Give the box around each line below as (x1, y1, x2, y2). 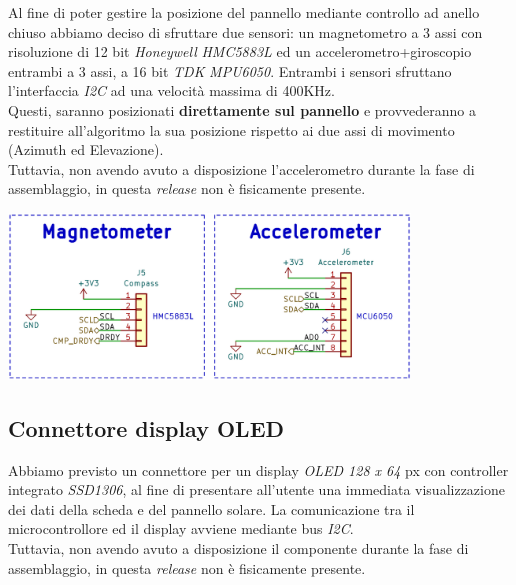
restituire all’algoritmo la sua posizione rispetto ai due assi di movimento (8, 119, 455, 140)
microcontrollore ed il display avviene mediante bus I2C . (8, 518, 354, 539)
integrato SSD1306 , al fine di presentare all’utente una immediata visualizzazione (8, 479, 505, 500)
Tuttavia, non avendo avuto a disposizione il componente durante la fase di (8, 538, 469, 559)
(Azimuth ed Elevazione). (8, 139, 164, 160)
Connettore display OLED (8, 412, 285, 443)
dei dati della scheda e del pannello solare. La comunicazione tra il (8, 498, 415, 519)
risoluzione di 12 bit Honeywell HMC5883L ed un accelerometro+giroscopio (8, 41, 472, 62)
